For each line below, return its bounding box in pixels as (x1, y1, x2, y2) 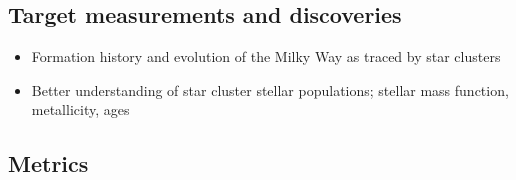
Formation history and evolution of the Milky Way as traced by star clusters (31, 46, 501, 67)
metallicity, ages (31, 99, 130, 120)
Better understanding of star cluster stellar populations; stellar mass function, (31, 79, 509, 100)
